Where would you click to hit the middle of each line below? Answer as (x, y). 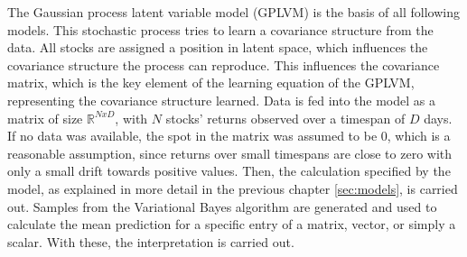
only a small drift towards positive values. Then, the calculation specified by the (229, 171)
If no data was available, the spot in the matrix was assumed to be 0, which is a (229, 136)
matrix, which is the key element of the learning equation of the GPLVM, (211, 83)
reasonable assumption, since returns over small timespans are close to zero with (230, 153)
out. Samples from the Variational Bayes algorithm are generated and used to (222, 206)
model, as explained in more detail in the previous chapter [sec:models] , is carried (233, 188)
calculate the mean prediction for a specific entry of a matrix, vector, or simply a (232, 224)
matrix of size (45, 118)
